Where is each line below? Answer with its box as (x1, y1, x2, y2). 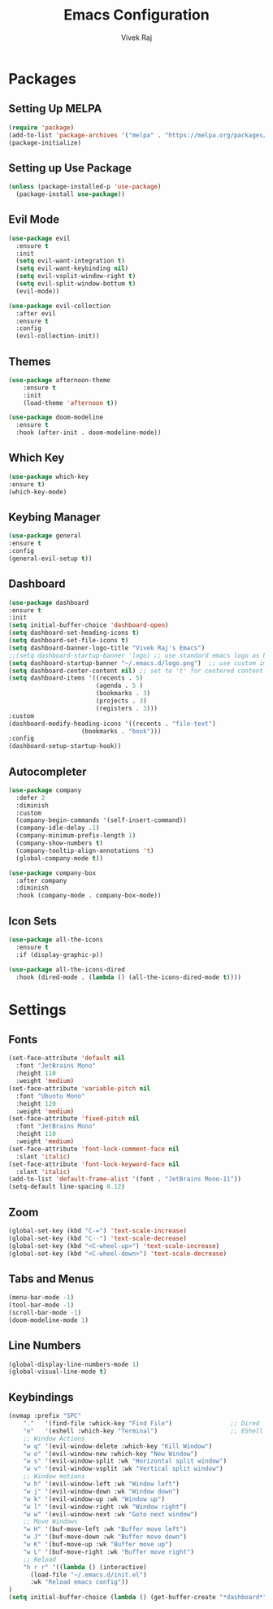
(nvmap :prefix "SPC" (8, 1412, 82, 1420)
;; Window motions (23, 1472, 85, 1481)
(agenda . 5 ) (95, 681, 144, 690)
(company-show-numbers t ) (15, 839, 104, 847)
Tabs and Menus (8, 1272, 95, 1285)
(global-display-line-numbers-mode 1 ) (8, 1360, 140, 1368)
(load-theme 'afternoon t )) (23, 398, 118, 407)
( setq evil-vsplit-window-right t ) (15, 272, 136, 280)
